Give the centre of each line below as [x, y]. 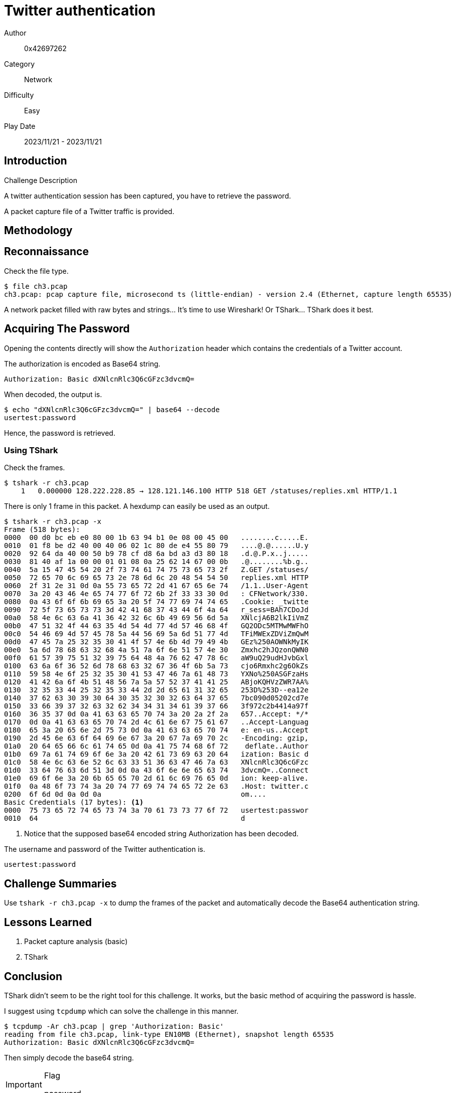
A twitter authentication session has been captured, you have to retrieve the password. [147, 196]
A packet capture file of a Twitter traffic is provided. [89, 211]
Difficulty [19, 95]
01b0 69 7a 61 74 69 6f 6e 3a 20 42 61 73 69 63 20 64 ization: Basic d [156, 754]
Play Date [20, 126]
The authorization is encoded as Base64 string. [82, 363]
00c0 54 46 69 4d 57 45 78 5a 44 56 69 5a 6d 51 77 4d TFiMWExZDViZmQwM [156, 634]
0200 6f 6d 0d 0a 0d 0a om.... [135, 794]
